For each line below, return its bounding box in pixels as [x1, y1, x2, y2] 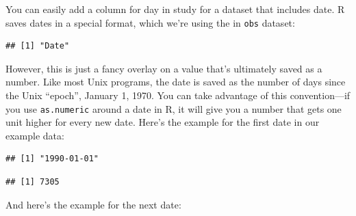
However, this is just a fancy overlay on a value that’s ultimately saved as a [5, 61, 322, 75]
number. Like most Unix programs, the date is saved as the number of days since [5, 75, 346, 89]
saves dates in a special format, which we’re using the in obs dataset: [5, 15, 295, 29]
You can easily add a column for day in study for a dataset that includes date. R [5, 2, 345, 16]
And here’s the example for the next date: [5, 197, 181, 211]
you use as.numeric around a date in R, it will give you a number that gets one [5, 101, 342, 116]
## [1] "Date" [5, 41, 70, 51]
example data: [5, 128, 64, 142]
